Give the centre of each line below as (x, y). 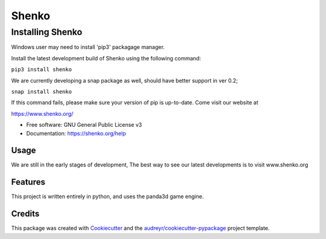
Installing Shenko (47, 32)
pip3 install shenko (42, 70)
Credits (25, 214)
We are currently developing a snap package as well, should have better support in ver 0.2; (125, 80)
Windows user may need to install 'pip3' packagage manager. (88, 47)
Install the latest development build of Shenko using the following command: (106, 58)
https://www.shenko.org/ (42, 113)
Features (28, 182)
